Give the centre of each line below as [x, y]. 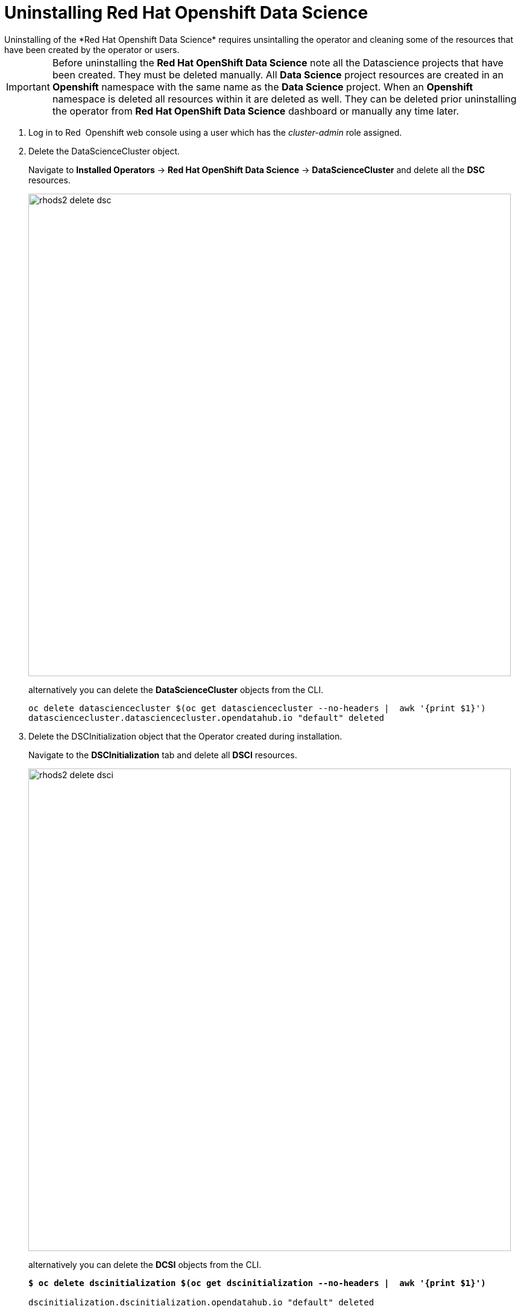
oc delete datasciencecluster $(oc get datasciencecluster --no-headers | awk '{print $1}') [257, 708]
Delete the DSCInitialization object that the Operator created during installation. [185, 736]
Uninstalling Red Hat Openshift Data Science [186, 13]
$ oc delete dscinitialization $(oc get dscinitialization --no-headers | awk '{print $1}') [257, 1283]
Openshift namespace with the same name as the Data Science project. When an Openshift [263, 87]
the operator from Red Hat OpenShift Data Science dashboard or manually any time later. [256, 111]
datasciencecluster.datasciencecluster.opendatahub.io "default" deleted [207, 718]
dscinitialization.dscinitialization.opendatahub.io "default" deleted [201, 1302]
